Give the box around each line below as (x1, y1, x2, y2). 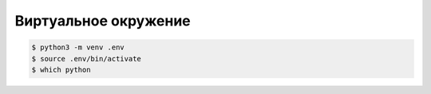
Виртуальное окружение (14, 12, 191, 29)
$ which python (31, 65, 91, 74)
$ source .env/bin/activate (31, 54, 141, 63)
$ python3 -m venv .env (31, 43, 125, 52)
